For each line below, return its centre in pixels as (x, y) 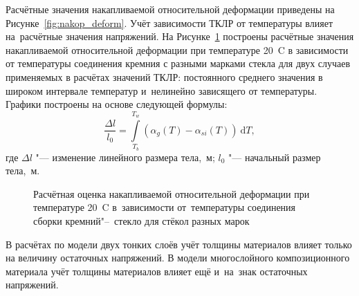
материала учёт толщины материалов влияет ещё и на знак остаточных (157, 271)
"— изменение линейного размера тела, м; (125, 157)
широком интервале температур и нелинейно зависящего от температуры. (162, 90)
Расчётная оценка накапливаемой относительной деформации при (172, 193)
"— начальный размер (275, 157)
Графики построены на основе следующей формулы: (117, 104)
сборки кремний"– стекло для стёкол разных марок (141, 221)
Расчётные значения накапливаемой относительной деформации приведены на (170, 9)
